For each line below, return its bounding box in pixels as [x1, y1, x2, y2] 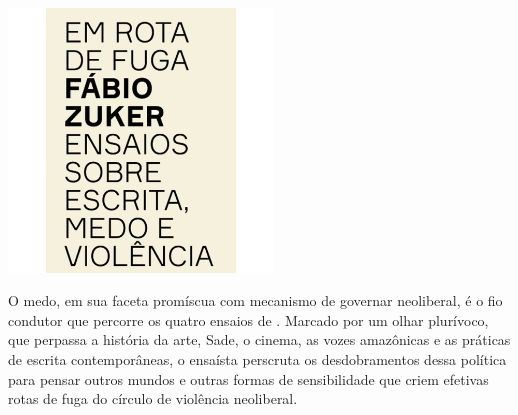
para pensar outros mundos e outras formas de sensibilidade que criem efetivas [8, 368, 489, 389]
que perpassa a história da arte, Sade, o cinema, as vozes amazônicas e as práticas [8, 329, 511, 350]
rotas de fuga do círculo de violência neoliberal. [8, 388, 298, 409]
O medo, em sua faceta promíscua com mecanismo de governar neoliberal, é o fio [8, 290, 503, 311]
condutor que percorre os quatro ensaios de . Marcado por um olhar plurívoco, [8, 309, 489, 330]
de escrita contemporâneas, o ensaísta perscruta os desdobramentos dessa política [8, 348, 507, 369]
